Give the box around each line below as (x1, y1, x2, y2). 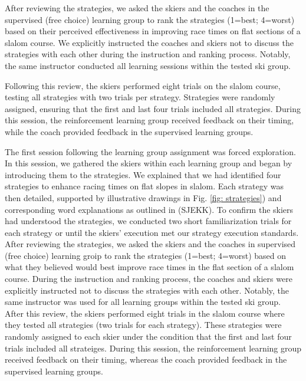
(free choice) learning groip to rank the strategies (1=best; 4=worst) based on (5, 249, 286, 261)
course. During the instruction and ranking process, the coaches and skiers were (5, 272, 292, 285)
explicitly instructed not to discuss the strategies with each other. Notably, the (5, 284, 289, 296)
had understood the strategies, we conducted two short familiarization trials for (5, 215, 292, 227)
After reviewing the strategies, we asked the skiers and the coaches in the (5, 2, 269, 14)
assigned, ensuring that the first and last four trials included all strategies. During (5, 102, 301, 114)
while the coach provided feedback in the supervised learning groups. (5, 125, 254, 137)
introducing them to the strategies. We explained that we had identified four (5, 168, 281, 180)
